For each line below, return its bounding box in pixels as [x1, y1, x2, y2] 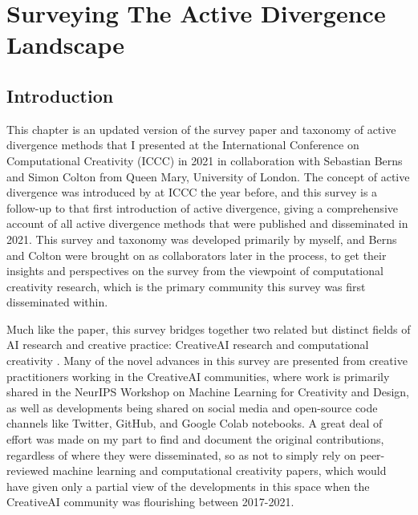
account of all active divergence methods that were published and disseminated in [6, 215, 408, 232]
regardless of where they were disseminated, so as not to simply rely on [6, 446, 356, 463]
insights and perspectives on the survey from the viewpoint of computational [6, 262, 384, 279]
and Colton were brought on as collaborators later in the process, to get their [6, 246, 387, 263]
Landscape [6, 28, 125, 61]
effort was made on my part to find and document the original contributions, [6, 431, 384, 448]
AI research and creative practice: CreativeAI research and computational [6, 336, 369, 353]
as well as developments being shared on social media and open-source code [6, 399, 378, 416]
